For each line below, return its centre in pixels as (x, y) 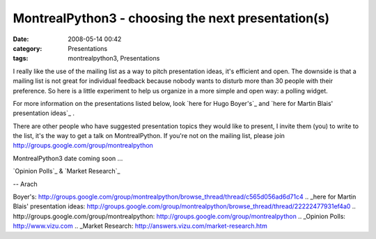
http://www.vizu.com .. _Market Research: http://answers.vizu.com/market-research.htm (140, 226)
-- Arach (25, 184)
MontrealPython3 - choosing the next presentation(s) (171, 18)
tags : (21, 59)
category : (28, 48)
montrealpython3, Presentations (114, 59)
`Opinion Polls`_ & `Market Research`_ (66, 171)
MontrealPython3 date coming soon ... (68, 158)
